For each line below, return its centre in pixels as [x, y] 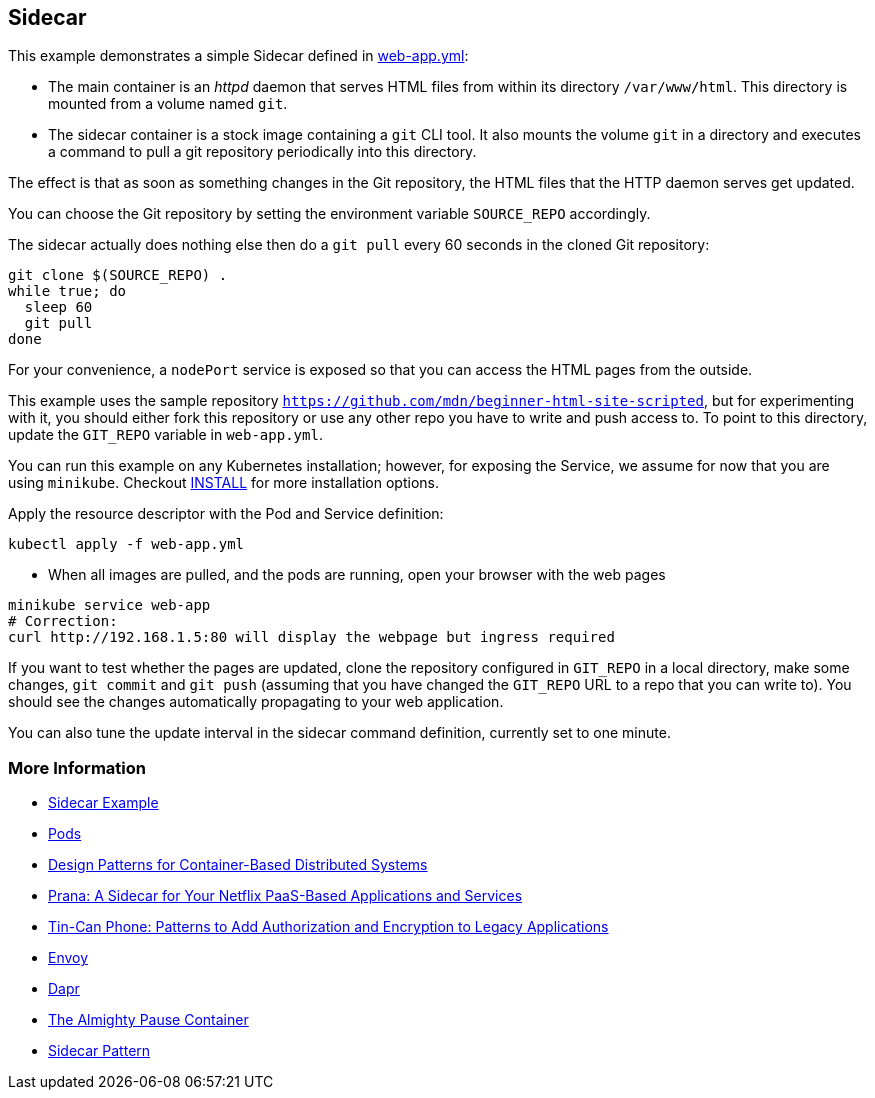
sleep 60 [58, 307]
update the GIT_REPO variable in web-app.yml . [165, 435]
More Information [77, 767]
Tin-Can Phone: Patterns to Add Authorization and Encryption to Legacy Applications [328, 927]
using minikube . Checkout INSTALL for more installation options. [223, 483]
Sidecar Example [103, 803]
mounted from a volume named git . [168, 104]
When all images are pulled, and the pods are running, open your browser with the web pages [357, 575]
